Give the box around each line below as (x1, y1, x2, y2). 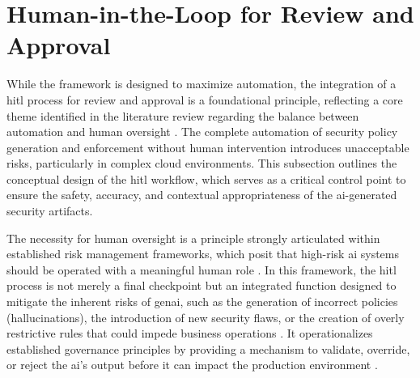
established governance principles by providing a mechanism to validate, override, (6, 340, 410, 357)
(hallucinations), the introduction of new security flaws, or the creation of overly (6, 308, 405, 325)
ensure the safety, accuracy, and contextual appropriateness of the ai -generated (6, 186, 397, 203)
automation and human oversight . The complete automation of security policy (6, 123, 398, 140)
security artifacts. (6, 202, 93, 219)
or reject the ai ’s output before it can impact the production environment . (6, 356, 378, 373)
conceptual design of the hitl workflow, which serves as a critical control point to (6, 170, 406, 187)
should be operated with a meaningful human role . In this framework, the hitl (6, 261, 397, 278)
